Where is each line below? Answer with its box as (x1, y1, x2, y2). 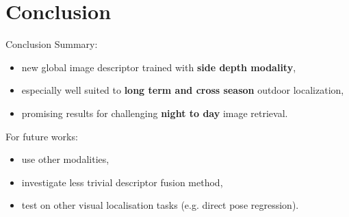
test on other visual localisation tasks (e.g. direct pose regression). (21, 198, 299, 212)
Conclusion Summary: (5, 37, 98, 51)
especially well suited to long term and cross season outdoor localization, (21, 83, 344, 97)
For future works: (5, 129, 78, 143)
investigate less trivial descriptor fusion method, (21, 175, 223, 189)
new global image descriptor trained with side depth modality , (21, 60, 296, 74)
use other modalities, (21, 152, 109, 166)
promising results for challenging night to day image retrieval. (21, 105, 288, 120)
